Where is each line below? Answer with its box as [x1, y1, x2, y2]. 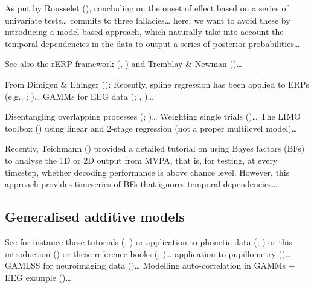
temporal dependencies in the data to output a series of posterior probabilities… [5, 37, 300, 50]
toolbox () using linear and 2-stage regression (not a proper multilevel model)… [5, 121, 297, 134]
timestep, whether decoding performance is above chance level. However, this [5, 165, 290, 178]
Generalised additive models [5, 207, 185, 226]
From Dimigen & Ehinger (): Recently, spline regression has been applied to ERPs [5, 77, 309, 90]
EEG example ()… [5, 270, 71, 283]
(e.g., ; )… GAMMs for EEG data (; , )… [5, 89, 153, 102]
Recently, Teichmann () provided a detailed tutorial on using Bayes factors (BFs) [5, 142, 305, 155]
